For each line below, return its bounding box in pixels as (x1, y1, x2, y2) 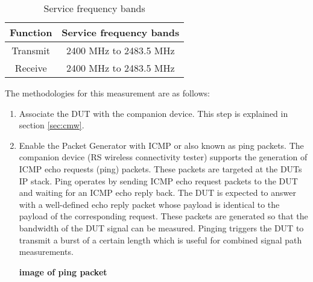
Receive (14, 61, 47, 75)
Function (10, 25, 52, 39)
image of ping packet (19, 265, 107, 278)
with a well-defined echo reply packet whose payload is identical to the (19, 198, 280, 210)
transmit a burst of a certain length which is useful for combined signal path (19, 233, 302, 246)
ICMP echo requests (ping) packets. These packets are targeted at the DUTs (19, 162, 302, 175)
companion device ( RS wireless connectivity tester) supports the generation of (19, 151, 308, 163)
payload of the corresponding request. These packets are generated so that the (19, 210, 308, 222)
